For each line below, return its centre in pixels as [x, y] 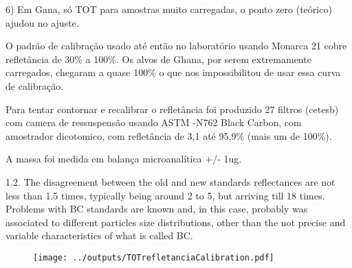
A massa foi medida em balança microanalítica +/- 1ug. [124, 159]
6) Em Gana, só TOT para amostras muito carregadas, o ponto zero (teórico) [169, 9]
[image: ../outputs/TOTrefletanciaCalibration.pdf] [154, 257]
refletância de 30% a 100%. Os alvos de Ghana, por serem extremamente [158, 59]
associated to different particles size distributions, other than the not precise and [176, 222]
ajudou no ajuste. [42, 22]
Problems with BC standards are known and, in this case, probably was [157, 209]
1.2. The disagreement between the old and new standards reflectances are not [170, 181]
